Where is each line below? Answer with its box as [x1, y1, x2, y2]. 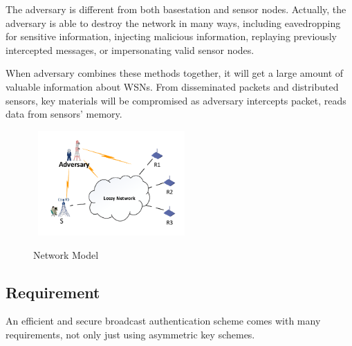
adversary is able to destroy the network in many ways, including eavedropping [6, 15, 341, 30]
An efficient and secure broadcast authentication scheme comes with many [6, 313, 321, 328]
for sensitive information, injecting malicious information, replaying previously [6, 29, 337, 44]
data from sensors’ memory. [6, 107, 122, 121]
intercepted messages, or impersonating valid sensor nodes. [6, 42, 254, 57]
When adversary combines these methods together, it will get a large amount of [6, 66, 344, 80]
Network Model [33, 247, 99, 262]
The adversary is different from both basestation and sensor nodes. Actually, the [6, 2, 346, 16]
